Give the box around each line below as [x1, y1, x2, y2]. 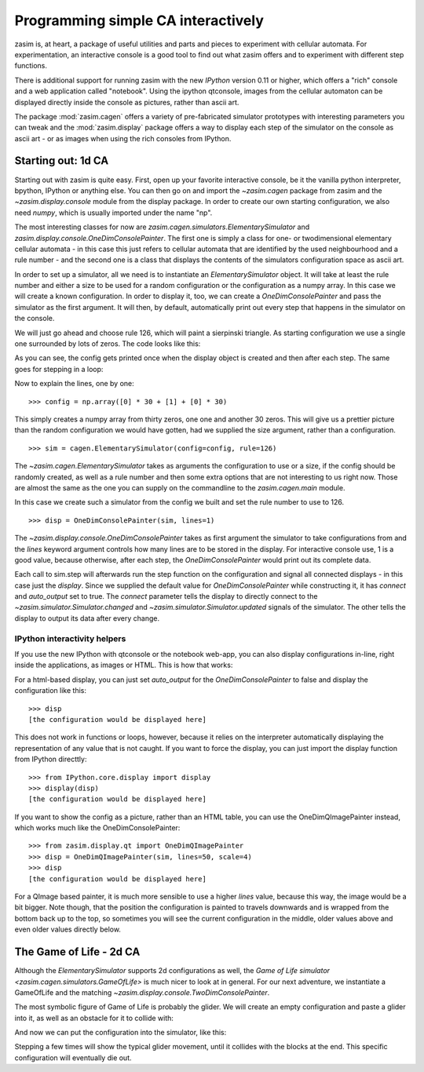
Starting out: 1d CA [14, 154, 109, 168]
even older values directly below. [14, 924, 122, 934]
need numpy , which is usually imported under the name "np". [14, 208, 213, 217]
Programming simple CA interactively [14, 12, 265, 29]
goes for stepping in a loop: [14, 364, 104, 374]
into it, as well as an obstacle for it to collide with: [14, 1013, 174, 1023]
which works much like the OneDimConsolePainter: [14, 823, 181, 833]
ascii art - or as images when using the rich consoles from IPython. [14, 133, 232, 143]
